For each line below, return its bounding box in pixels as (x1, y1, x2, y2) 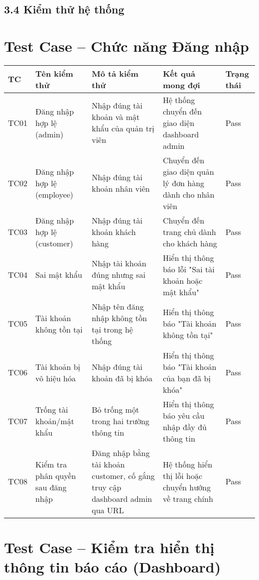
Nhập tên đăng (92, 300, 144, 312)
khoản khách (92, 226, 136, 237)
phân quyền (35, 469, 76, 481)
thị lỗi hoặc (162, 469, 203, 481)
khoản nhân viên (92, 183, 150, 195)
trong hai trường (92, 415, 149, 427)
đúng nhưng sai (92, 269, 145, 281)
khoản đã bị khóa (92, 372, 152, 384)
